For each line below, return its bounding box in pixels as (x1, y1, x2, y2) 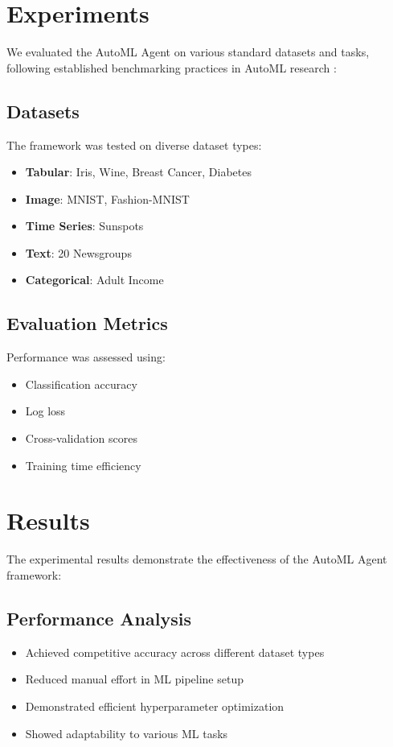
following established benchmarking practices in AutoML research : (6, 59, 337, 76)
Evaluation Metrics (6, 311, 168, 336)
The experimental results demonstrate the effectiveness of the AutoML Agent (6, 551, 387, 567)
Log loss (25, 402, 66, 419)
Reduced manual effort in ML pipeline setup (25, 671, 244, 687)
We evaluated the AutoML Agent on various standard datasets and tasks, (6, 43, 370, 60)
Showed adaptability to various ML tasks (25, 724, 228, 741)
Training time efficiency (25, 456, 141, 473)
